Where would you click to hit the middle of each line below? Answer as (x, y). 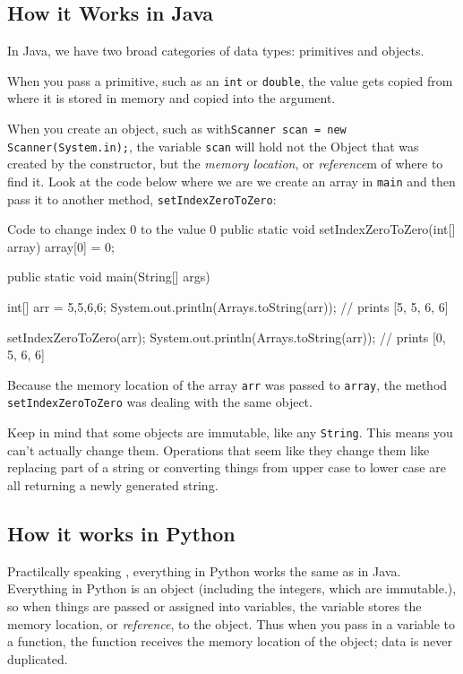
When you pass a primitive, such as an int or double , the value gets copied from (230, 80)
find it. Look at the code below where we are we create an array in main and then (231, 181)
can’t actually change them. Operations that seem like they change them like (219, 449)
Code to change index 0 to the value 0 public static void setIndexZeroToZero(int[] (231, 229)
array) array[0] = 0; (61, 246)
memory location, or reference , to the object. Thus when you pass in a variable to (231, 623)
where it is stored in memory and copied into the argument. (171, 98)
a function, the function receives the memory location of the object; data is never (230, 641)
